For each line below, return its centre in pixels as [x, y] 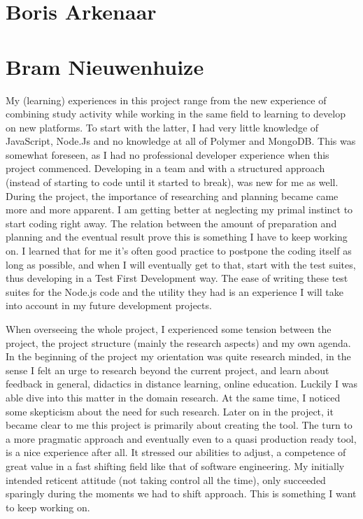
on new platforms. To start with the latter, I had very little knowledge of [162, 127]
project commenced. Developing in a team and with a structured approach [165, 168]
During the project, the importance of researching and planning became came [172, 195]
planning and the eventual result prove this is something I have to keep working [177, 237]
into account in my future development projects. [109, 305]
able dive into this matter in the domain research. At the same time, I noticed [173, 397]
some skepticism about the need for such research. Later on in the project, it [170, 411]
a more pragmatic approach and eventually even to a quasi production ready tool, [181, 438]
